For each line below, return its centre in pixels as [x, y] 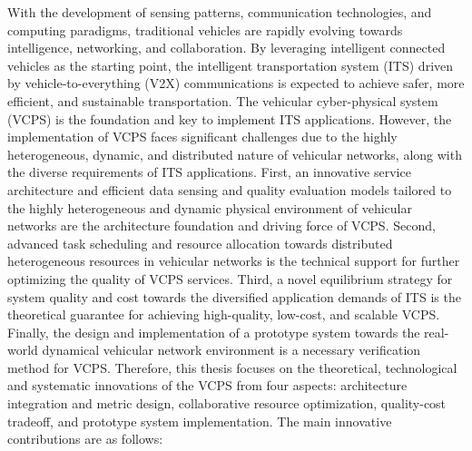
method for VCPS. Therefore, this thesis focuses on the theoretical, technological [232, 367]
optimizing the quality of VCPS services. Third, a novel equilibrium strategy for [230, 278]
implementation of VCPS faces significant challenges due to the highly [202, 137]
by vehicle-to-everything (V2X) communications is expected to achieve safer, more [236, 83]
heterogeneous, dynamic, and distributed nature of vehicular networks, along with [235, 154]
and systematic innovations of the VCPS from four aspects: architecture [207, 385]
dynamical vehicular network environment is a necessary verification [231, 350]
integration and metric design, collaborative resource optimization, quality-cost [227, 403]
